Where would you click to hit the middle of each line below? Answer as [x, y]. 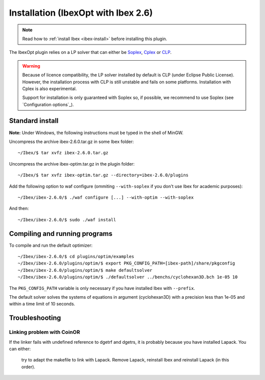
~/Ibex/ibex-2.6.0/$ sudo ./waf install [67, 220]
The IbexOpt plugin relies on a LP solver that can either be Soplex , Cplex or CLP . [90, 52]
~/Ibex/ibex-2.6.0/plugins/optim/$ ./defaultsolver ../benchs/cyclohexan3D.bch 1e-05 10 [128, 277]
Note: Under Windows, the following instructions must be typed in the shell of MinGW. [96, 133]
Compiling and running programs [61, 233]
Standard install [34, 121]
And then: [19, 209]
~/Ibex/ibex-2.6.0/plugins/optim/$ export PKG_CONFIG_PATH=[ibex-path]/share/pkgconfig [127, 263]
